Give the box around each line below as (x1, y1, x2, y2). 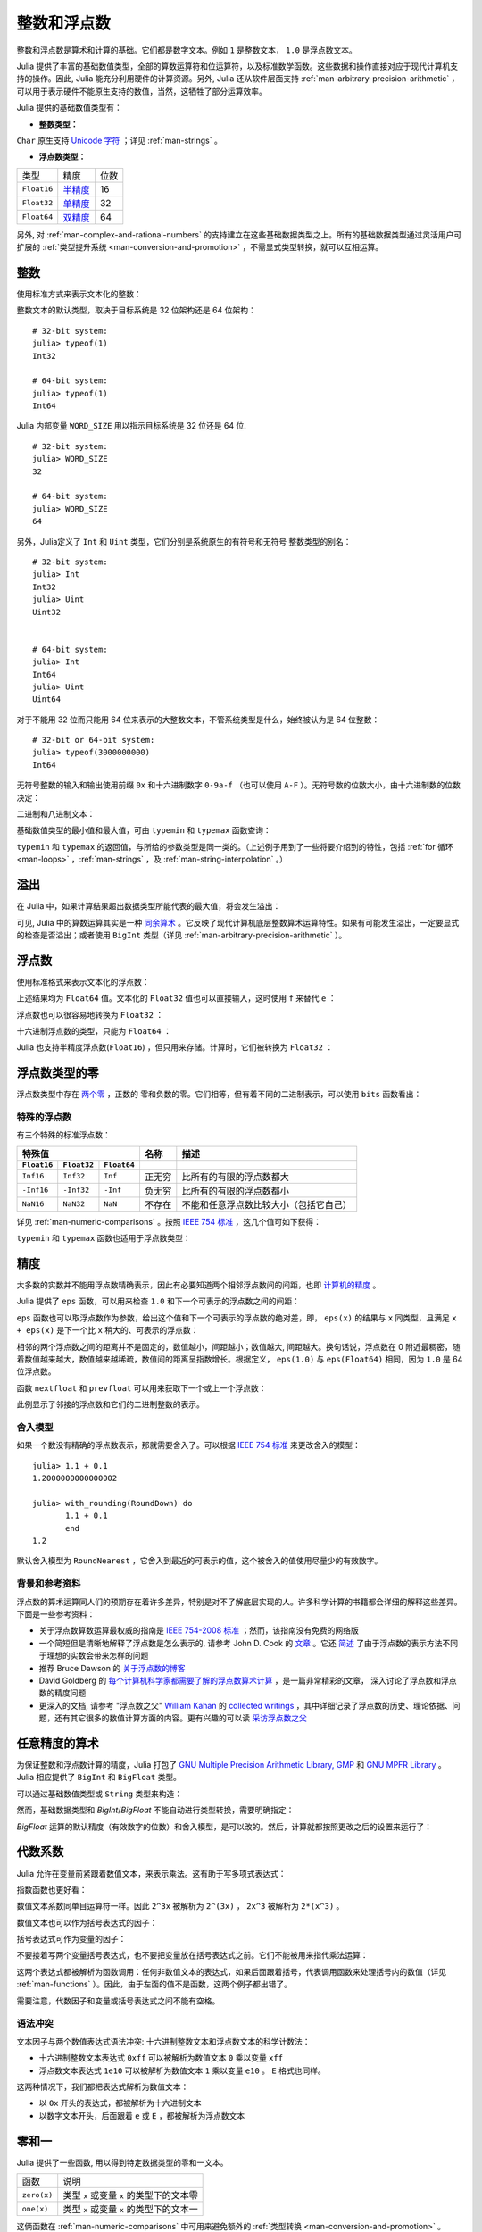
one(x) (21, 2203, 49, 2213)
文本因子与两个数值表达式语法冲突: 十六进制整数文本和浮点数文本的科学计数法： (16, 2036, 311, 2046)
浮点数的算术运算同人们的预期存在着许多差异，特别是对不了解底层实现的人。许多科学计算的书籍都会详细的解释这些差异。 (16, 1596, 462, 1607)
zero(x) (21, 2190, 54, 2200)
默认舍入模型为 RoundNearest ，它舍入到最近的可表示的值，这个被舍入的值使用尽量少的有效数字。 (16, 1555, 383, 1566)
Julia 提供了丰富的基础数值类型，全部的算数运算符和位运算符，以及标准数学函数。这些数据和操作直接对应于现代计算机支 (16, 61, 459, 71)
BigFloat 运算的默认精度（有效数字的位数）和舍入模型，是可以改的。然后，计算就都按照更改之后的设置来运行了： (16, 1821, 433, 1832)
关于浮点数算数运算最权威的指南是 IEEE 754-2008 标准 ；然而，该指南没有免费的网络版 (38, 1625, 359, 1636)
